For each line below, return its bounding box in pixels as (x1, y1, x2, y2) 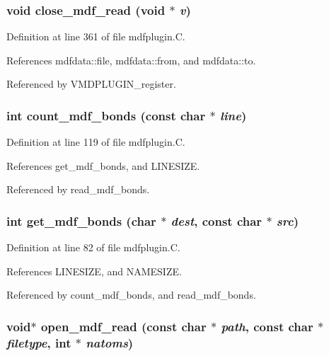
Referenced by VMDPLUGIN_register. (6, 76, 176, 91)
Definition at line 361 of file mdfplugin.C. (6, 29, 185, 44)
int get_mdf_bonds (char (6, 212, 156, 229)
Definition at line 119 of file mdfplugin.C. (6, 134, 185, 149)
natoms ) (86, 333, 134, 351)
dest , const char (171, 212, 262, 229)
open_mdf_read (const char (40, 317, 207, 335)
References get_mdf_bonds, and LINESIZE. (6, 158, 200, 173)
